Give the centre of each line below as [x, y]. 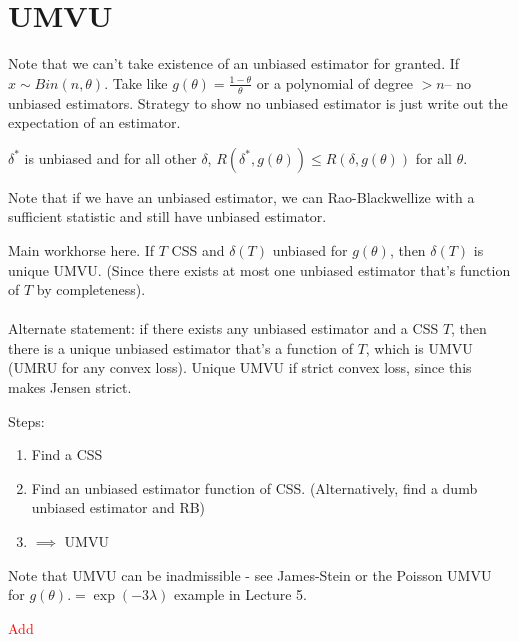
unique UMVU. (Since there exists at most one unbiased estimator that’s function [259, 269]
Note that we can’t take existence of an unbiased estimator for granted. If [234, 63]
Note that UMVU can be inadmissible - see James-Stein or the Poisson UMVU [250, 574]
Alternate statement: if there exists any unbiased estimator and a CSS [223, 328]
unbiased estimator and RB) [118, 507]
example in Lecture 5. [240, 594]
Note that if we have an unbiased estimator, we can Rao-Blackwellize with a [241, 196]
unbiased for [310, 249]
